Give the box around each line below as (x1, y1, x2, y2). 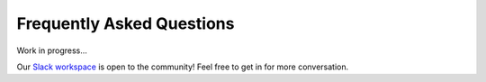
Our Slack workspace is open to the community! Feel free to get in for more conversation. (16, 61, 349, 72)
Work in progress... (16, 45, 87, 56)
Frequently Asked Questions (16, 14, 235, 33)
